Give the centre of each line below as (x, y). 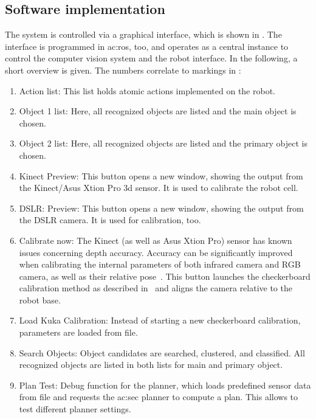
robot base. (40, 300)
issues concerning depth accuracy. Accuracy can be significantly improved (156, 252)
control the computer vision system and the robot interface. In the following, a (151, 58)
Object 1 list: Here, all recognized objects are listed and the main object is (158, 111)
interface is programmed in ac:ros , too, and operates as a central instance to (147, 46)
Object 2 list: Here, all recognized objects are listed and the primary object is (163, 143)
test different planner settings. (75, 409)
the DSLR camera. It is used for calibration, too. (110, 220)
